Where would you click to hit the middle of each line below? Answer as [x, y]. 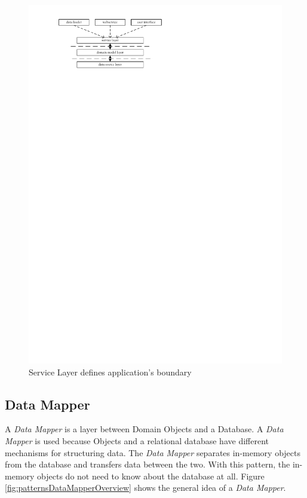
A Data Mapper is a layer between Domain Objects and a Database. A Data [144, 429]
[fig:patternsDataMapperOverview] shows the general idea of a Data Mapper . [145, 488]
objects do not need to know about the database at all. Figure [151, 476]
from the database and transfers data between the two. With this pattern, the [148, 464]
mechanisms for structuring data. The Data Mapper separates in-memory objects [153, 452]
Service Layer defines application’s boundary [110, 372]
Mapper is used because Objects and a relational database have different [137, 440]
